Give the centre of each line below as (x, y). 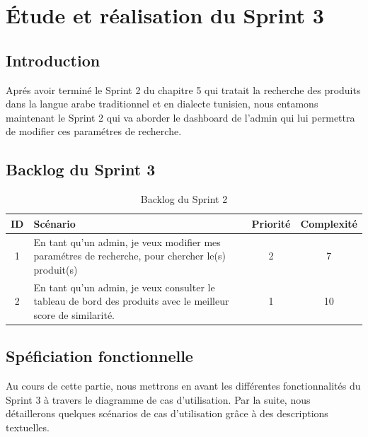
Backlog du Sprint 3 (81, 169)
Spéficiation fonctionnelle (99, 356)
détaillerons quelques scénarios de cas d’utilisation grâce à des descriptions (167, 413)
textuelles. (28, 427)
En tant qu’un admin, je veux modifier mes (127, 241)
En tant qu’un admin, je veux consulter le (124, 287)
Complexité (329, 223)
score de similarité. (74, 314)
